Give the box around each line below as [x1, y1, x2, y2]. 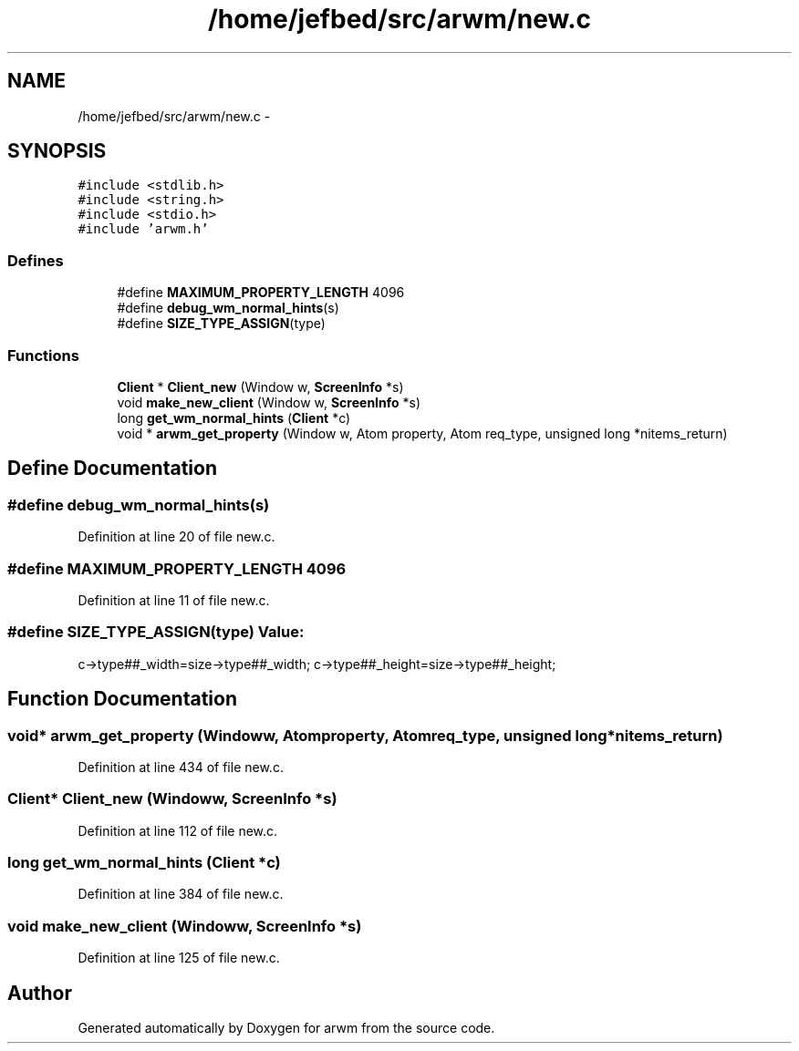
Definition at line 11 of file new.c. [78, 592, 270, 608]
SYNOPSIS [7, 139, 107, 163]
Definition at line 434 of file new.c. [78, 758, 284, 775]
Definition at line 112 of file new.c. [78, 822, 278, 839]
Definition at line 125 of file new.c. [78, 950, 280, 966]
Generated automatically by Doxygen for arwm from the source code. [78, 1019, 495, 1036]
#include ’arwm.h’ [78, 222, 209, 237]
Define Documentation [7, 457, 217, 480]
